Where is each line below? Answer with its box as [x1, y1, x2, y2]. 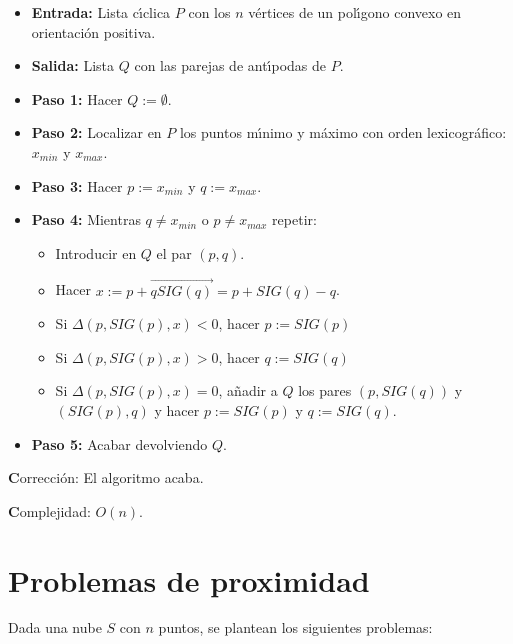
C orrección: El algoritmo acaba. [8, 467, 204, 488]
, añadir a [218, 380, 278, 401]
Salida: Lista [31, 55, 115, 76]
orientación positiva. [31, 21, 156, 42]
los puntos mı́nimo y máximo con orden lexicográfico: [179, 122, 507, 143]
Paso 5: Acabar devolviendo [31, 433, 208, 454]
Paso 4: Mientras [31, 209, 141, 230]
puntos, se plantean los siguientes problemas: [158, 617, 433, 638]
